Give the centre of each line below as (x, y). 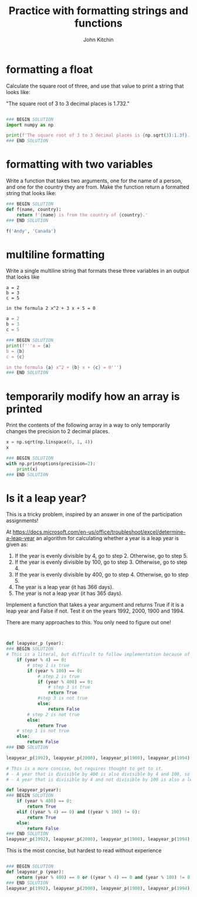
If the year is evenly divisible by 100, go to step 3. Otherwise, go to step (101, 562)
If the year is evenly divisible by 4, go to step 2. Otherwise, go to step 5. (101, 556)
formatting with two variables (80, 164)
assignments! (22, 521)
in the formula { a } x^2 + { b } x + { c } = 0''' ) (64, 367)
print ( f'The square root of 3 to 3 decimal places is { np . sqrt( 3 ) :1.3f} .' (99, 135)
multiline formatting (55, 255)
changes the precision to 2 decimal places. (58, 431)
